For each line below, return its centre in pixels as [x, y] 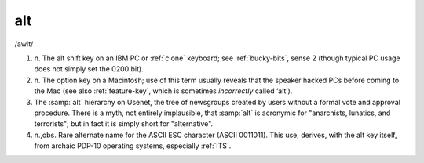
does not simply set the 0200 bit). [89, 69]
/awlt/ [24, 44]
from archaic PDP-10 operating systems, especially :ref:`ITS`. [133, 146]
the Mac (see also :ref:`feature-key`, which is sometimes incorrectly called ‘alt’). [163, 91]
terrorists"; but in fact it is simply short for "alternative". [124, 124]
